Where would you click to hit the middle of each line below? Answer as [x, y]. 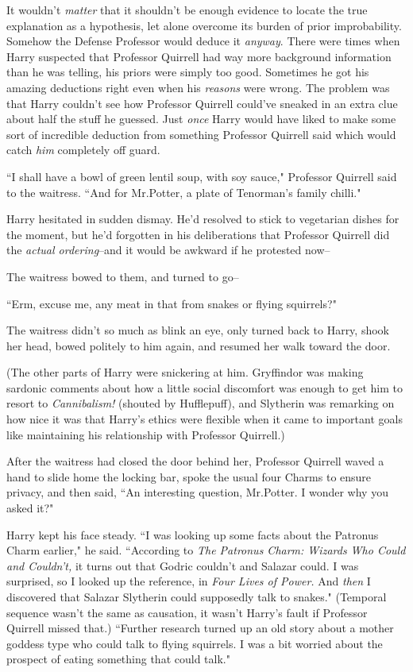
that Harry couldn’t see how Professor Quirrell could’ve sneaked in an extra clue [202, 103]
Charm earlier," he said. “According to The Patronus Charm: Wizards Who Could [206, 550]
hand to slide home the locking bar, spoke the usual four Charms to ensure [189, 476]
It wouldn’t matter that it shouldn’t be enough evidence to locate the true [187, 10]
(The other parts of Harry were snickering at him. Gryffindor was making [185, 372]
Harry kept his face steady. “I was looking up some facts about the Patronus [193, 534]
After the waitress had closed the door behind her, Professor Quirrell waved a [195, 461]
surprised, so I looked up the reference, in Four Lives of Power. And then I [189, 581]
